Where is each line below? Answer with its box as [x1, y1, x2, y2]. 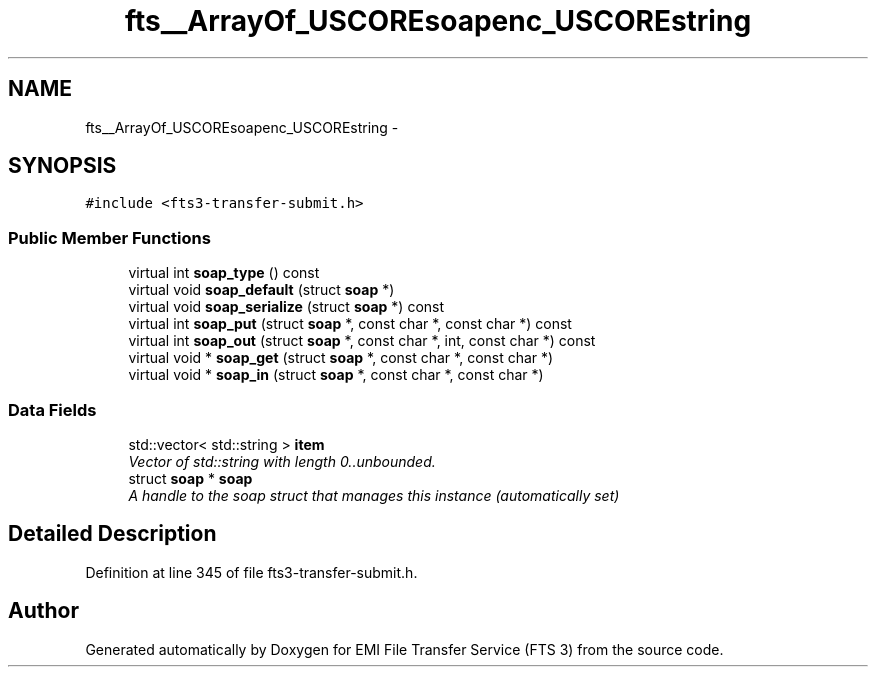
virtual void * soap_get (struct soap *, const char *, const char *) [128, 349, 554, 367]
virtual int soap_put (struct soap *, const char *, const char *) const [128, 315, 572, 333]
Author [8, 598, 79, 624]
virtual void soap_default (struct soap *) [128, 281, 395, 299]
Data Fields [8, 399, 97, 420]
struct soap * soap [128, 469, 253, 487]
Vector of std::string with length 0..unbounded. [128, 452, 436, 470]
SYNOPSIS [8, 153, 117, 179]
